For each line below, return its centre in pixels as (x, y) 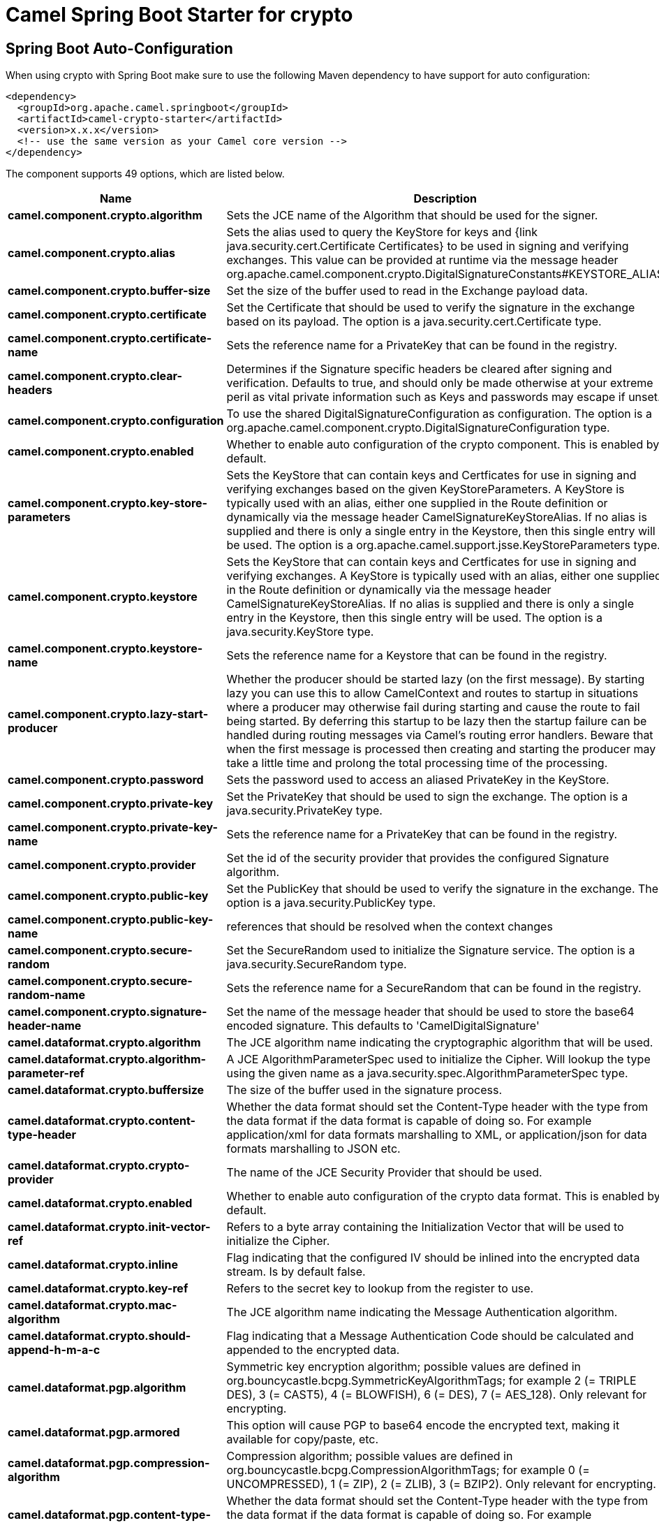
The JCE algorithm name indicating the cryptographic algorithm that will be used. (440, 1043)
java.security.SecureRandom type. (317, 964)
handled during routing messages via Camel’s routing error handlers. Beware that (440, 735)
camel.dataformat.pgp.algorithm (97, 1388)
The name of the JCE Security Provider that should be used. (384, 1173)
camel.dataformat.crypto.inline (93, 1265)
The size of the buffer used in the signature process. (364, 1090)
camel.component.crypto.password (106, 780)
